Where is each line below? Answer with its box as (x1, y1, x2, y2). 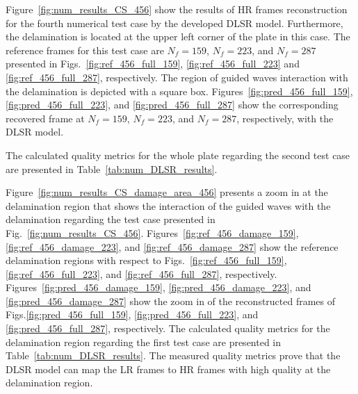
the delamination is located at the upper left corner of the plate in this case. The (6, 29, 350, 44)
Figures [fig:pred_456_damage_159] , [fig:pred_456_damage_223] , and (6, 280, 311, 295)
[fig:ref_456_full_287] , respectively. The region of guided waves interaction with (6, 69, 348, 84)
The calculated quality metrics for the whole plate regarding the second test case (6, 147, 350, 162)
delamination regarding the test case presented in (6, 212, 215, 227)
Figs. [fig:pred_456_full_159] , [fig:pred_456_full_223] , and (6, 307, 259, 322)
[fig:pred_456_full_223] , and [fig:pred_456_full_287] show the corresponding (6, 97, 339, 112)
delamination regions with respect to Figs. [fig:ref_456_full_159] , (6, 253, 287, 268)
